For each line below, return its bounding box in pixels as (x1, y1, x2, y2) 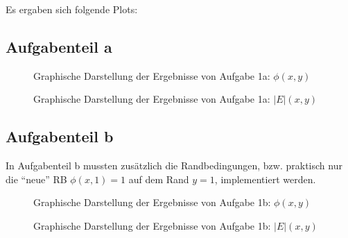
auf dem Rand (128, 171, 189, 186)
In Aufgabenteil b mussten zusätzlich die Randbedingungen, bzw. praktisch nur (6, 158, 342, 173)
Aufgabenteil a (6, 35, 112, 57)
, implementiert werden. (214, 171, 316, 186)
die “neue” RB (6, 171, 67, 186)
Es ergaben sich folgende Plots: (6, 2, 138, 16)
